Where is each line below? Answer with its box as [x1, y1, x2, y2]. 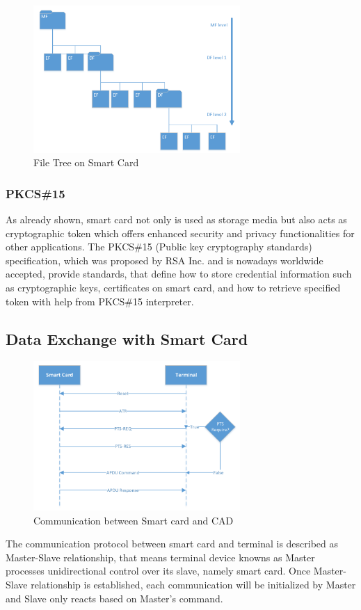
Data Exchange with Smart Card [6, 328, 248, 349]
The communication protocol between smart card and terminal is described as [6, 536, 339, 551]
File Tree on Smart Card [33, 155, 139, 170]
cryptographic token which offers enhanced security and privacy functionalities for [6, 225, 355, 240]
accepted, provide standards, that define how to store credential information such [6, 266, 352, 281]
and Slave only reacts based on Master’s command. [6, 591, 223, 605]
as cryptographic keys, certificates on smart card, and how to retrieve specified [6, 280, 341, 294]
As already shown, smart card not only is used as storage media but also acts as [6, 211, 347, 226]
